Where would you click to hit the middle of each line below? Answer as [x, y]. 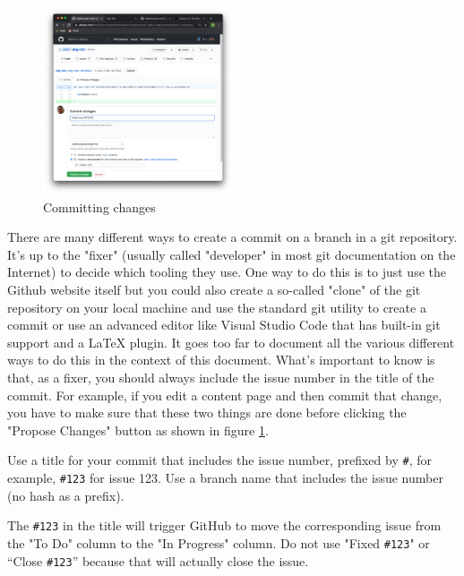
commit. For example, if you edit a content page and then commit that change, [225, 395]
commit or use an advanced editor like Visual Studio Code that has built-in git [224, 325]
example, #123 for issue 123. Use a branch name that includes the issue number [225, 478]
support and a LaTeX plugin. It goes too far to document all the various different [231, 342]
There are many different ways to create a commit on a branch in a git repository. [232, 237]
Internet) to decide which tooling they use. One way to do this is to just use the [227, 272]
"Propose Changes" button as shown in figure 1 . [138, 430]
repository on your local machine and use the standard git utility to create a [217, 307]
